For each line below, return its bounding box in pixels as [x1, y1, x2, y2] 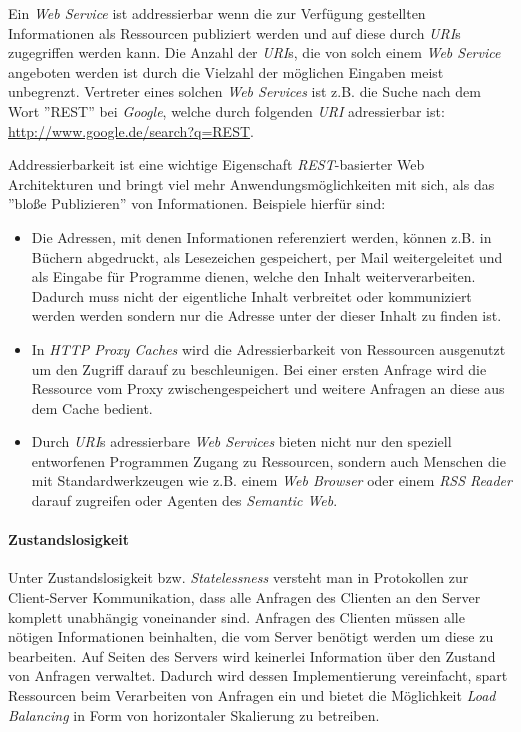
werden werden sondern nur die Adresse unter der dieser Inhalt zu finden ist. [31, 305, 502, 326]
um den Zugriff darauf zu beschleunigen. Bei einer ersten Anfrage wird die [31, 358, 487, 379]
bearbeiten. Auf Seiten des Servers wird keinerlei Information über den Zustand [8, 645, 496, 666]
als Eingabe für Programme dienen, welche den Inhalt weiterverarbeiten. [31, 266, 476, 287]
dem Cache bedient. [31, 397, 153, 418]
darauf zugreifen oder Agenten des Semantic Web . [31, 490, 338, 511]
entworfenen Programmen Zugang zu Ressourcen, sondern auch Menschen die [31, 450, 506, 471]
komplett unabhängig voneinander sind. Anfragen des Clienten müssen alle [8, 606, 465, 627]
